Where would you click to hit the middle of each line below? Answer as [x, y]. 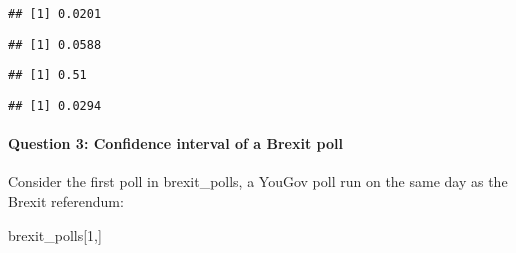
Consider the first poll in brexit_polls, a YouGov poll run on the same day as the [258, 181]
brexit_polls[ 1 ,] [55, 234]
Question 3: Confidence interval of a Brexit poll [175, 143]
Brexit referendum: [66, 201]
